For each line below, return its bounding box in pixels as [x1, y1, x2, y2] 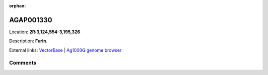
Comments [9, 60, 37, 67]
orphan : [9, 3, 26, 8]
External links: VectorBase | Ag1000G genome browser [9, 47, 122, 53]
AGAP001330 [9, 15, 52, 24]
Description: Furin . [9, 38, 48, 44]
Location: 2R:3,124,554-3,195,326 [9, 29, 80, 35]
